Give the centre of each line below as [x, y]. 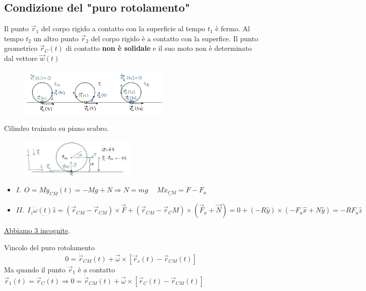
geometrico [21, 48]
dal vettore [21, 58]
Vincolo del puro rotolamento [49, 247]
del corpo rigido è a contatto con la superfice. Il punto [174, 38]
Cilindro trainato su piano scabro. [56, 128]
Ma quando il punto [35, 269]
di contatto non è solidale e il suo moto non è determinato [159, 48]
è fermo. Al [233, 28]
